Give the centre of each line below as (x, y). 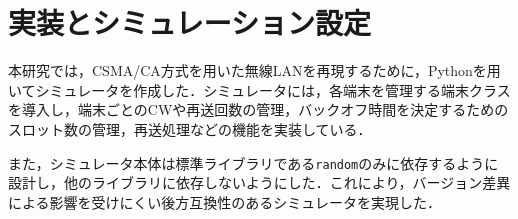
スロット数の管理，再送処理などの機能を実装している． (190, 128)
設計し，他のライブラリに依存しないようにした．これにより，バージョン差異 (259, 182)
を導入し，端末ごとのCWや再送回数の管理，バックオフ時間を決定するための (258, 109)
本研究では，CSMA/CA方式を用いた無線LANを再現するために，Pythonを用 (254, 70)
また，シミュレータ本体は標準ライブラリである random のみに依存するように (253, 162)
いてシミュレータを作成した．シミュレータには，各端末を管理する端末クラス (259, 89)
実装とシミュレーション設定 (189, 22)
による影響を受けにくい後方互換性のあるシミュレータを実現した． (225, 201)
